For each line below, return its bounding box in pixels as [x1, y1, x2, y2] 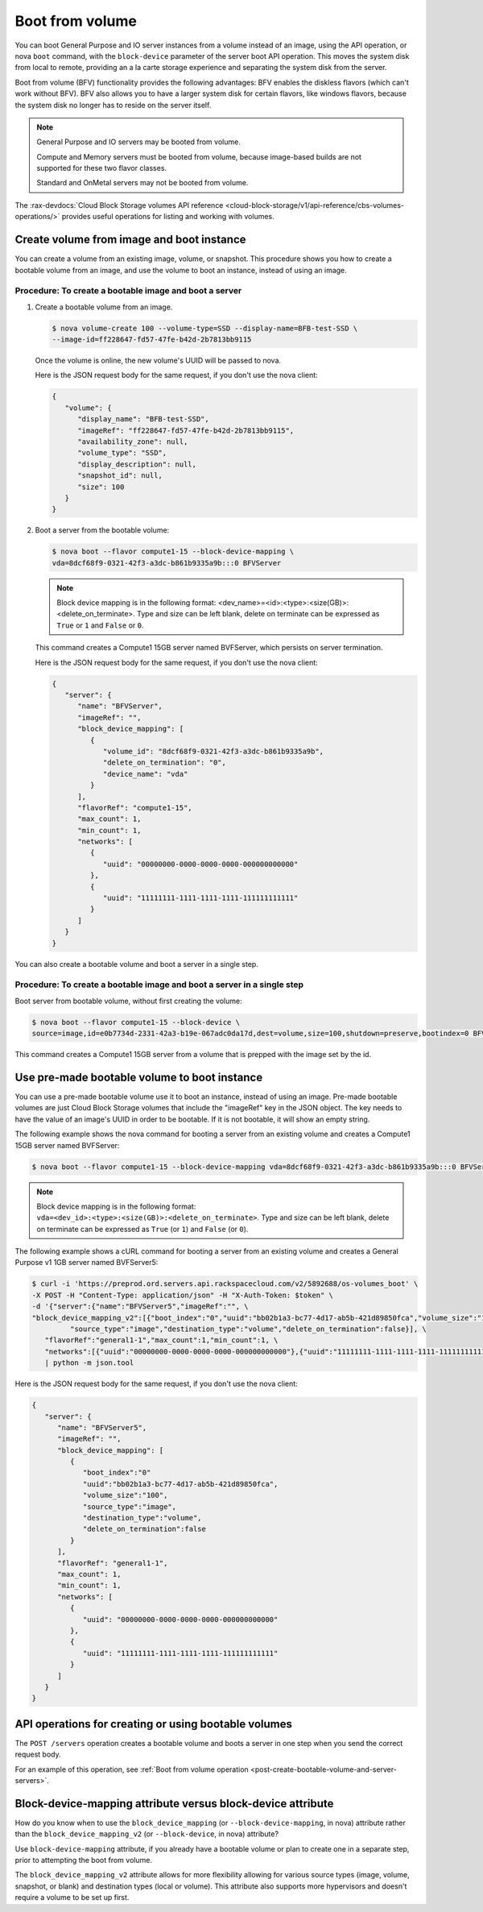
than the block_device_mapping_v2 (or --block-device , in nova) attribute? [14, 1829, 279, 1839]
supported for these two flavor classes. [36, 164, 167, 173]
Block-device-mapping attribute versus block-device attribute [14, 1797, 334, 1810]
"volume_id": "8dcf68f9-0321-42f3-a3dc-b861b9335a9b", [102, 746, 324, 756]
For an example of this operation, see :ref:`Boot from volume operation [14, 1765, 249, 1774]
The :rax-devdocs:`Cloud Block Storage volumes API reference [14, 200, 224, 209]
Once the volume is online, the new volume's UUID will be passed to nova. [35, 355, 282, 366]
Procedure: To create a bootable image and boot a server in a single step [14, 979, 304, 990]
